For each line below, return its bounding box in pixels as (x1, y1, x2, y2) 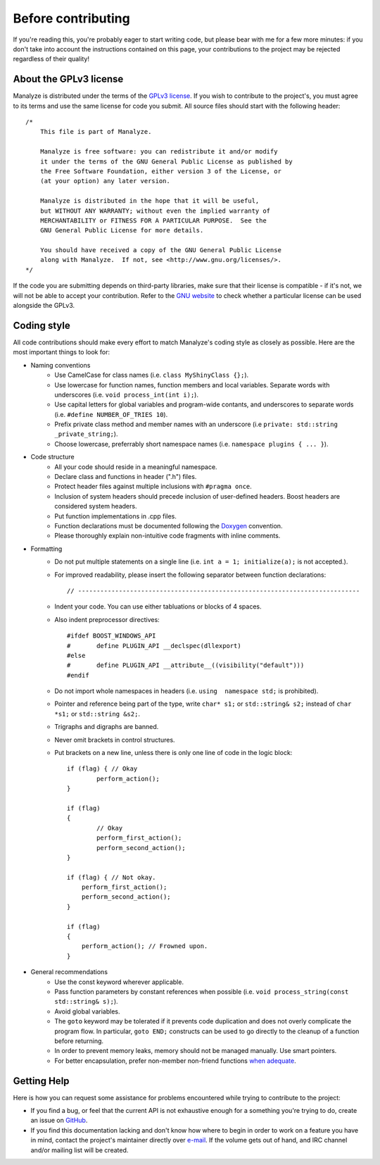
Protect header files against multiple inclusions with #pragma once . (54, 482, 253, 491)
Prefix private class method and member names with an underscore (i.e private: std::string (54, 420, 338, 429)
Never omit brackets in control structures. (54, 735, 175, 744)
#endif (67, 671, 89, 679)
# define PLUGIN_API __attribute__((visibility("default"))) (67, 661, 305, 669)
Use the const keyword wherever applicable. (54, 978, 184, 986)
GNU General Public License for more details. (39, 226, 204, 235)
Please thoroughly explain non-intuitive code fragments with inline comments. (54, 532, 281, 540)
